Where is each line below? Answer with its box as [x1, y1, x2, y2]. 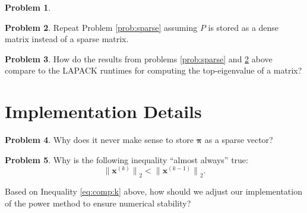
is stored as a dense [208, 21, 279, 33]
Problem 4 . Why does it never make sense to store [5, 133, 194, 146]
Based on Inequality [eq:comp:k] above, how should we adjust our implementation [5, 185, 302, 198]
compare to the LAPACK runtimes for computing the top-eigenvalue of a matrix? [5, 64, 302, 77]
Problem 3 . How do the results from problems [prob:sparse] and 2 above [5, 52, 273, 65]
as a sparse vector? [204, 133, 273, 146]
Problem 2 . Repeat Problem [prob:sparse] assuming [5, 21, 198, 33]
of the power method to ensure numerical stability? [5, 196, 191, 209]
